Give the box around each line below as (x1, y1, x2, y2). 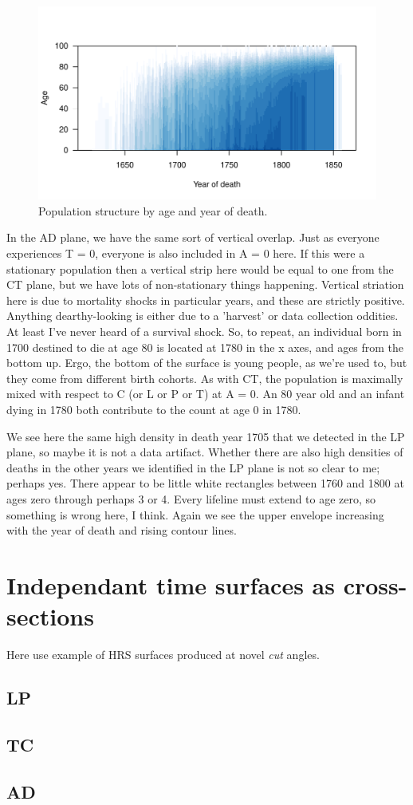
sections (6, 600, 94, 633)
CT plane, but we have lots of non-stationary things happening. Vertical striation (6, 276, 404, 293)
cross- (343, 568, 407, 601)
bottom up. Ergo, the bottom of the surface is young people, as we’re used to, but (6, 354, 407, 371)
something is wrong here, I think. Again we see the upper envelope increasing (6, 506, 384, 523)
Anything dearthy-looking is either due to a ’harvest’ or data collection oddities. (6, 307, 399, 324)
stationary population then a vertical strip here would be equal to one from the (6, 260, 394, 277)
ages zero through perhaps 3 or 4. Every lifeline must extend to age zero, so (6, 490, 376, 507)
